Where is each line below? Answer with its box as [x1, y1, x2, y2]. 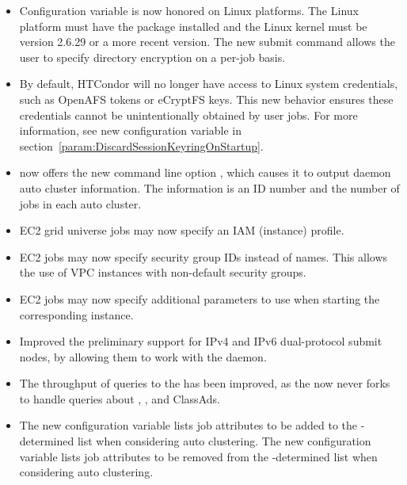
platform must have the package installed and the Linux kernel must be [19, 17, 367, 34]
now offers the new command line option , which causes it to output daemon [19, 164, 391, 181]
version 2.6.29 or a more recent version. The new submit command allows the [19, 33, 395, 50]
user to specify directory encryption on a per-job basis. [19, 48, 286, 65]
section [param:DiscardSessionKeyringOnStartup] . [19, 137, 264, 154]
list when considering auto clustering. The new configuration [77, 433, 371, 449]
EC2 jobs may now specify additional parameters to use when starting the [19, 290, 380, 307]
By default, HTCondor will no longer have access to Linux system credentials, [19, 75, 398, 92]
